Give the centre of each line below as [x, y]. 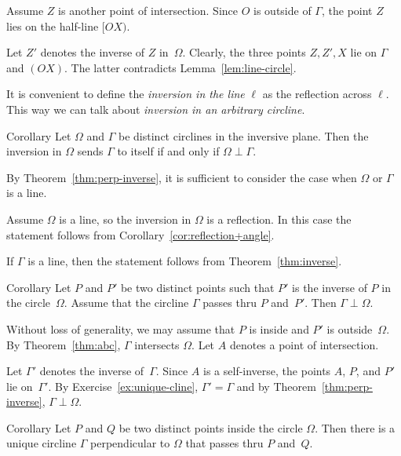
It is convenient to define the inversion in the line [126, 94]
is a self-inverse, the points [267, 371]
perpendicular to [130, 443]
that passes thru [224, 443]
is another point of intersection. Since [148, 10]
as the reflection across [317, 94]
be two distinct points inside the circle [211, 427]
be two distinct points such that [197, 287]
